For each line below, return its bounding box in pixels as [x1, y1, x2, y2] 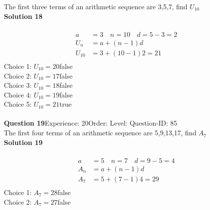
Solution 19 [4, 137, 43, 147]
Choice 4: [4, 89, 32, 99]
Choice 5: [4, 99, 32, 109]
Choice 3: [4, 80, 32, 90]
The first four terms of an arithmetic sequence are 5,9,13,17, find [4, 128, 196, 138]
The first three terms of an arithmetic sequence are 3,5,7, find [4, 1, 188, 11]
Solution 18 [4, 11, 43, 21]
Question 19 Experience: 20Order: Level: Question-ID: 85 [4, 118, 177, 128]
